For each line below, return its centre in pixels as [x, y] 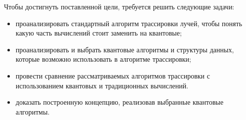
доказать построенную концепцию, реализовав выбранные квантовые [120, 102]
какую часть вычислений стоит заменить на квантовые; [99, 33]
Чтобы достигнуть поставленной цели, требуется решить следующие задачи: [119, 6]
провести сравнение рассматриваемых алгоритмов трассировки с [113, 75]
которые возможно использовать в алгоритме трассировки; [103, 59]
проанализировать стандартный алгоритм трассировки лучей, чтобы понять [129, 23]
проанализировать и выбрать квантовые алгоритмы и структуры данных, [125, 49]
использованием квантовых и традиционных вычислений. [102, 85]
